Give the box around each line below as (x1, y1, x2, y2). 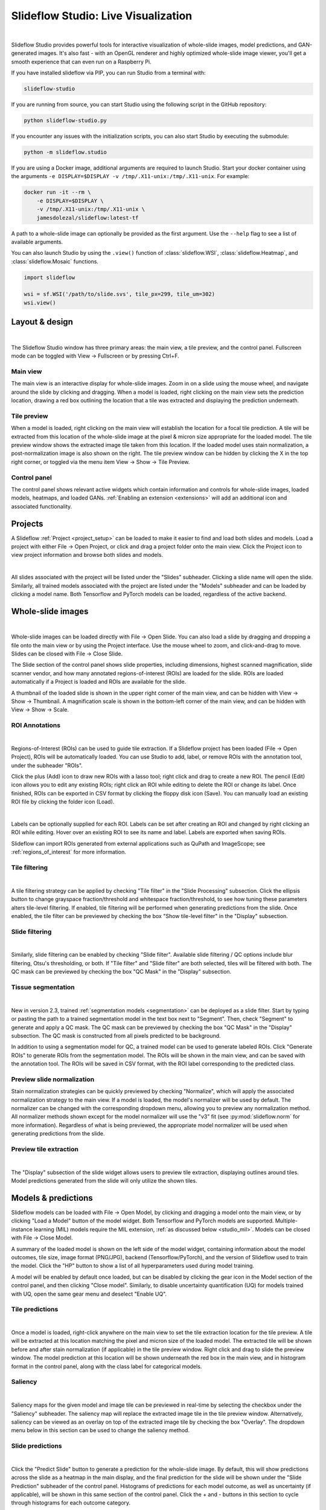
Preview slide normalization (11, 1075, 95, 1084)
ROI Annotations (11, 721, 60, 730)
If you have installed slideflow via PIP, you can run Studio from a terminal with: (11, 69, 206, 77)
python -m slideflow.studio (24, 149, 107, 156)
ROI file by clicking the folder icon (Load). (11, 798, 115, 806)
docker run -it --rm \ (24, 189, 91, 196)
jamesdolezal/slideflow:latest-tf (36, 214, 139, 221)
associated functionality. (11, 503, 72, 510)
